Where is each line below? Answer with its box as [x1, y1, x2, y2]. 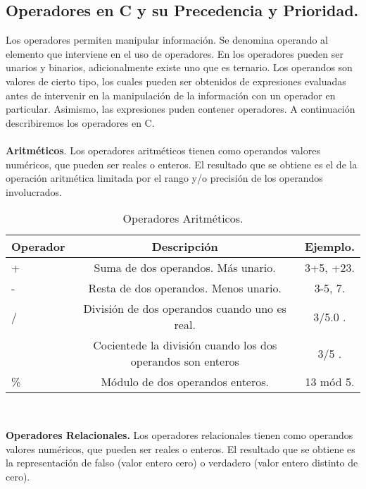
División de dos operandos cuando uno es [83, 300, 286, 317]
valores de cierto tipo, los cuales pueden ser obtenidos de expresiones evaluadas [6, 73, 346, 88]
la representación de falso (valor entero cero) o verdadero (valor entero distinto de [6, 455, 358, 470]
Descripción [151, 238, 218, 255]
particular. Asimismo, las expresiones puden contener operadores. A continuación [6, 101, 355, 116]
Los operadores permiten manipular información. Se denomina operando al [6, 32, 328, 47]
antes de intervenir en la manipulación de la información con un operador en [6, 87, 336, 102]
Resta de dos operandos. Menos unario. [88, 280, 282, 297]
